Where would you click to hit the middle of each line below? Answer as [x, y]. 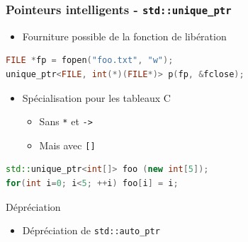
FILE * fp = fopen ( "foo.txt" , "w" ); [90, 60]
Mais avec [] [67, 145]
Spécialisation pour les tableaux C [96, 97]
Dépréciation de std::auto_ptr [91, 230]
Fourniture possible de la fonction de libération [124, 36]
